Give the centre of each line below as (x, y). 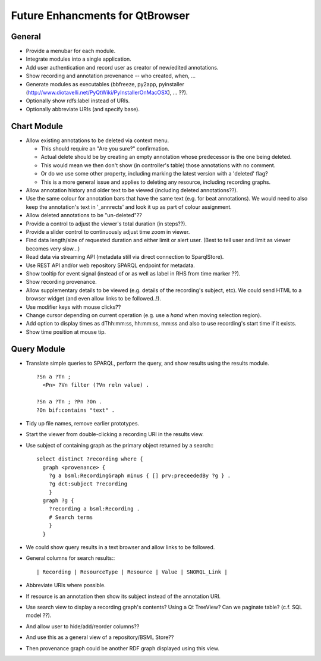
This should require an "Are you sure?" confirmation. (105, 149)
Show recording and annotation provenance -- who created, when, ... (111, 76)
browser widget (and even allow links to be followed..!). (94, 299)
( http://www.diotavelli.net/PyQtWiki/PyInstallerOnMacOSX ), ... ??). (107, 93)
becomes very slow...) (53, 248)
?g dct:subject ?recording (88, 484)
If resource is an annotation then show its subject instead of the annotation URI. (123, 596)
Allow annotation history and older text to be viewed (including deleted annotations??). (132, 190)
